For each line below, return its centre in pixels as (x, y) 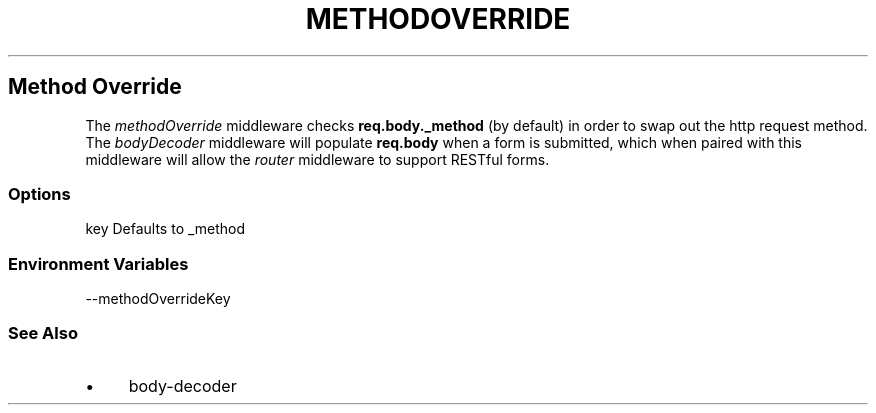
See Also (43, 333)
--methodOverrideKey (158, 299)
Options (39, 193)
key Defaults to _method (165, 229)
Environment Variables (98, 263)
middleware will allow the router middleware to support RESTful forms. (317, 159)
